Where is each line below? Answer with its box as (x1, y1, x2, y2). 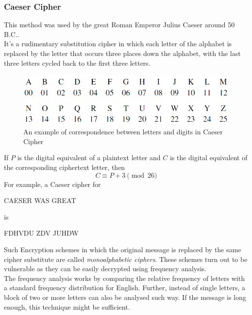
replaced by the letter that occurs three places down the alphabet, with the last (4, 48, 241, 58)
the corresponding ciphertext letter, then (4, 162, 125, 172)
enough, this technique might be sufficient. (4, 301, 130, 312)
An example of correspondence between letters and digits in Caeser (23, 127, 223, 137)
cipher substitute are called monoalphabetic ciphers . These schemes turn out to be (4, 254, 248, 264)
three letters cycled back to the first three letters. (4, 57, 151, 68)
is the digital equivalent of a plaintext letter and (17, 152, 161, 163)
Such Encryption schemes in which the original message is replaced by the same (4, 244, 241, 255)
